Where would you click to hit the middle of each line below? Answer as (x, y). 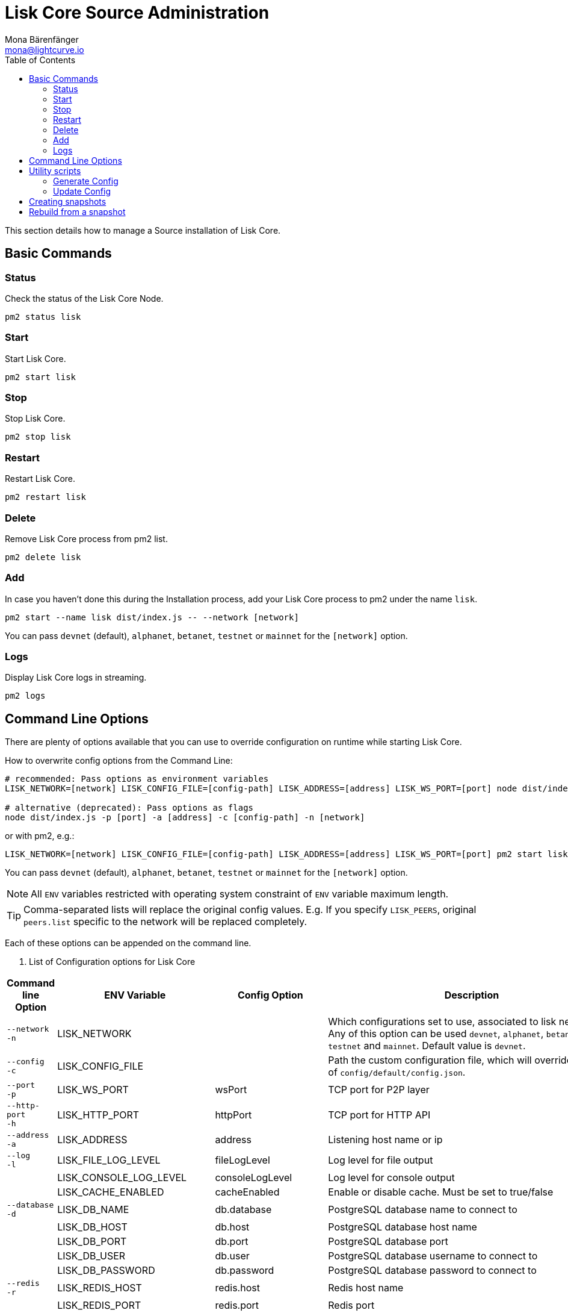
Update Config (82, 191)
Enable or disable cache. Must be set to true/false (441, 1192)
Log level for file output (381, 1160)
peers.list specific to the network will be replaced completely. (165, 922)
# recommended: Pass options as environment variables (137, 779)
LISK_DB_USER (91, 1256)
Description (472, 995)
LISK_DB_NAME (93, 1210)
